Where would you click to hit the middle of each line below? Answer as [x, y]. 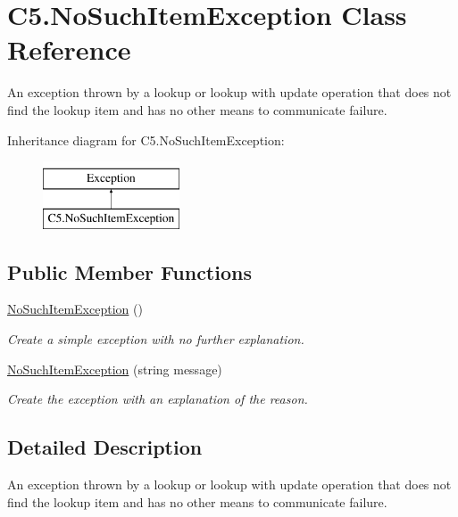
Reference [69, 49]
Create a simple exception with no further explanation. [156, 339]
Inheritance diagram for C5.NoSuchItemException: [146, 140]
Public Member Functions [129, 271]
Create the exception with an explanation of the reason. [158, 399]
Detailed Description [105, 447]
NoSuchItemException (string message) [115, 369]
